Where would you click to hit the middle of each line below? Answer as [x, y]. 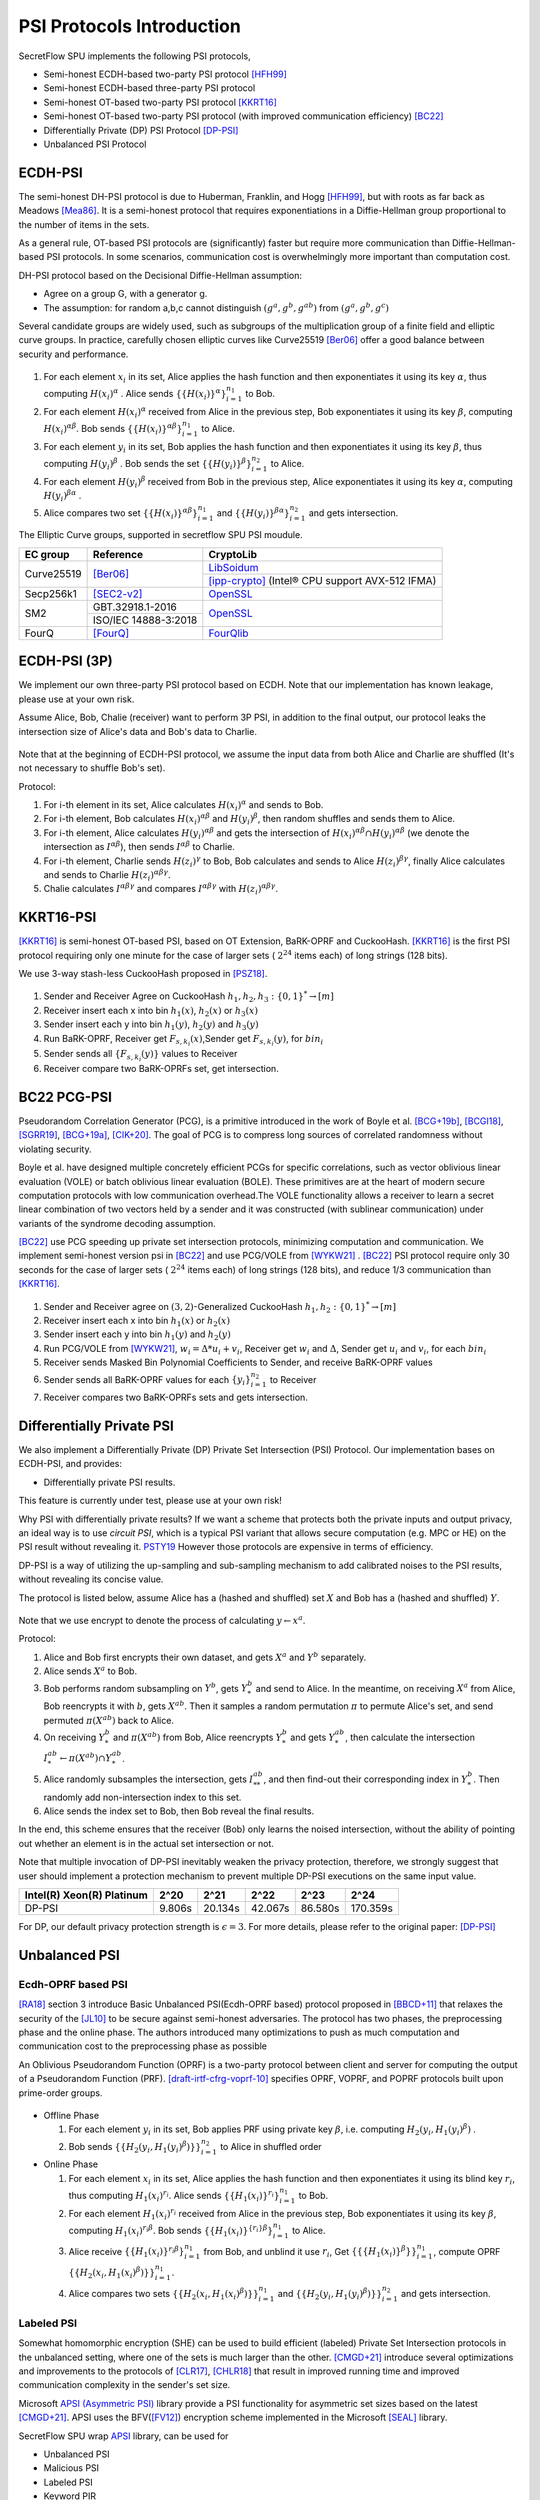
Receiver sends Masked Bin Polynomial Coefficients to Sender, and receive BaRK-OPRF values [238, 1362]
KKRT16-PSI [57, 917]
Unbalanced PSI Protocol [95, 144]
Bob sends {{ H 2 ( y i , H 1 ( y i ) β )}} [135, 2147]
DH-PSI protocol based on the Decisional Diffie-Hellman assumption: [160, 275]
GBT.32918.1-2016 [134, 607]
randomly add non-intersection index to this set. [142, 1797]
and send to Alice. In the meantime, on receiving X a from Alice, [385, 1687]
